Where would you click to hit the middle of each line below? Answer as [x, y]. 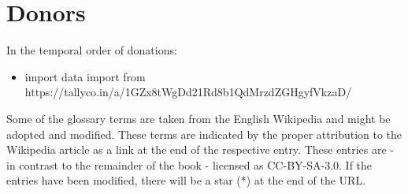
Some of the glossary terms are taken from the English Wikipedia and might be [198, 118]
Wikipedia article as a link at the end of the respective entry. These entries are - [200, 149]
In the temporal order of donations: [92, 50]
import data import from [85, 76]
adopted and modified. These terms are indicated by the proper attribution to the [204, 134]
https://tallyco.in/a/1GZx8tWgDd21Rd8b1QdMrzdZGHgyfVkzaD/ [188, 92]
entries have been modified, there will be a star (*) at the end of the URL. [186, 180]
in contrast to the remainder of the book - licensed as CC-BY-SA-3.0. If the [189, 164]
